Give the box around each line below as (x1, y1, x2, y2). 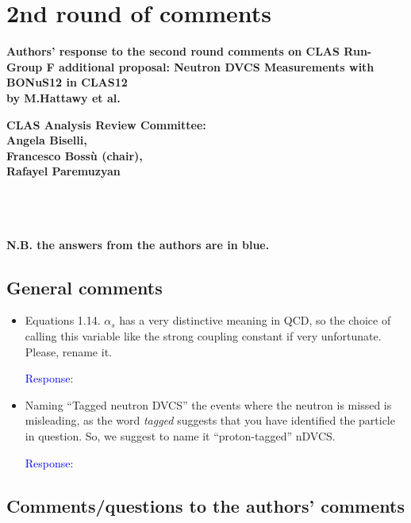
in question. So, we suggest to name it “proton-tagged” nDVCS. (25, 428, 336, 444)
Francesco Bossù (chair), (6, 147, 143, 163)
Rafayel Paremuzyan (6, 163, 121, 179)
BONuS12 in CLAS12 (6, 74, 128, 90)
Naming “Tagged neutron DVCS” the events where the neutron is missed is (25, 396, 392, 413)
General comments (6, 275, 163, 299)
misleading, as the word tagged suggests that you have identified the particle (25, 412, 395, 429)
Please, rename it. (25, 343, 112, 360)
